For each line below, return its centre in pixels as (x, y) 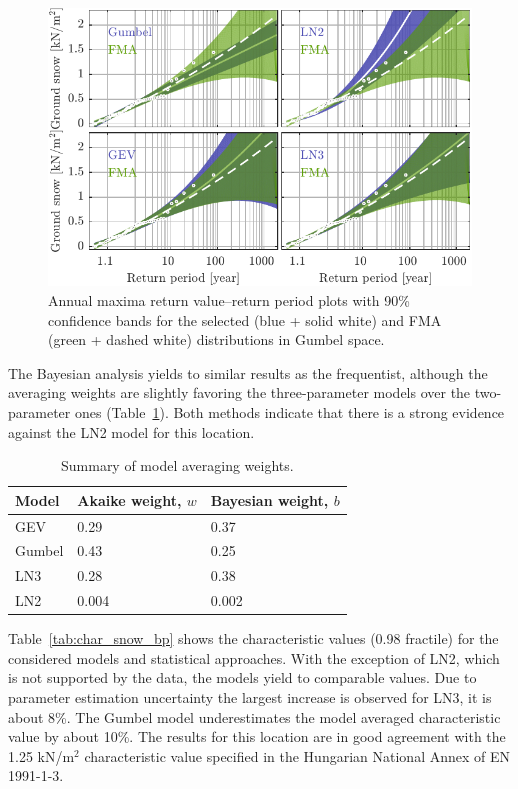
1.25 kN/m (41, 755)
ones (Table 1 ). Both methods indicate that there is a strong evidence (289, 411)
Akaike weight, (129, 499)
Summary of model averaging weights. (177, 465)
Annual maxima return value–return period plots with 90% (229, 299)
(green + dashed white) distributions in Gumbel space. (216, 339)
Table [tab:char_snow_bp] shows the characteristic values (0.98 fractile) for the (253, 638)
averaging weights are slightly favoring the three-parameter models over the (239, 392)
